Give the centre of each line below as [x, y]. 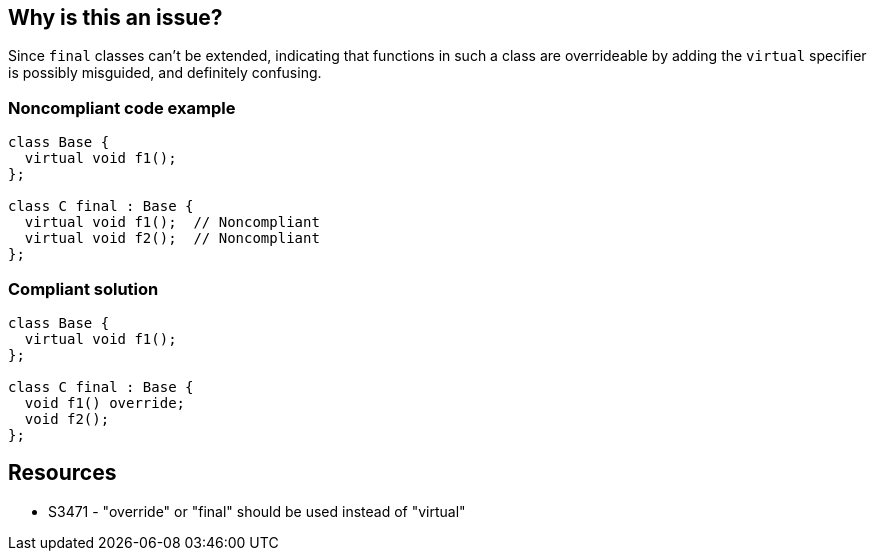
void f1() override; [105, 402]
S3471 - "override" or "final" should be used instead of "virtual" [257, 511]
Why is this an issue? [115, 17]
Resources [62, 473]
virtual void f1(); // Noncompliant [172, 222]
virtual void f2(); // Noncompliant [172, 238]
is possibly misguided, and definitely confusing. [165, 73]
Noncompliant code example [122, 107]
